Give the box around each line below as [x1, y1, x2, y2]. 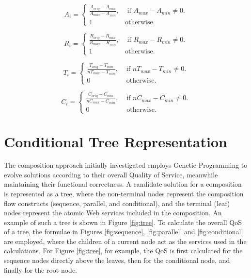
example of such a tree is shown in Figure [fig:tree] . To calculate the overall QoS [4, 217, 242, 227]
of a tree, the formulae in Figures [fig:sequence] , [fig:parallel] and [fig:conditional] [4, 226, 243, 237]
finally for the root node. [4, 264, 78, 275]
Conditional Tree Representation [4, 132, 227, 152]
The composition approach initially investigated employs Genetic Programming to [4, 160, 248, 170]
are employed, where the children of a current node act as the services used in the [4, 236, 247, 246]
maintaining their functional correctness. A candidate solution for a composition [4, 179, 242, 189]
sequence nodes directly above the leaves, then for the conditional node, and [4, 255, 230, 265]
